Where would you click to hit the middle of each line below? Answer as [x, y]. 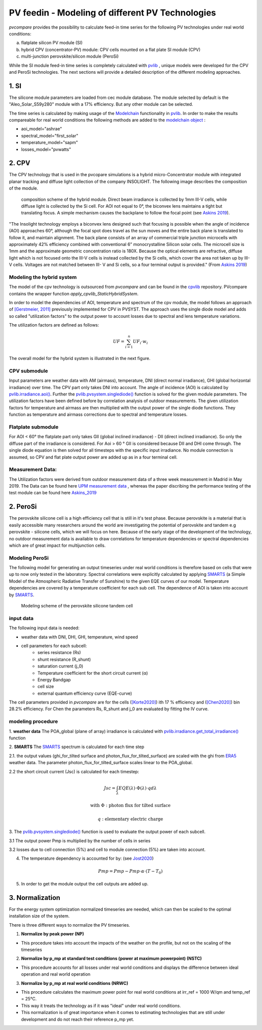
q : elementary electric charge [131, 819]
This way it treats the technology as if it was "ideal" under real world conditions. [101, 1005]
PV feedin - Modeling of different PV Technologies [112, 13]
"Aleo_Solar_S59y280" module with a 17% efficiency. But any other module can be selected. [101, 104]
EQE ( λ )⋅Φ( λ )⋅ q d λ [138, 788]
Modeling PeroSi [29, 558]
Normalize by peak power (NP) [53, 934]
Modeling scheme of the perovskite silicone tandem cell [77, 606]
